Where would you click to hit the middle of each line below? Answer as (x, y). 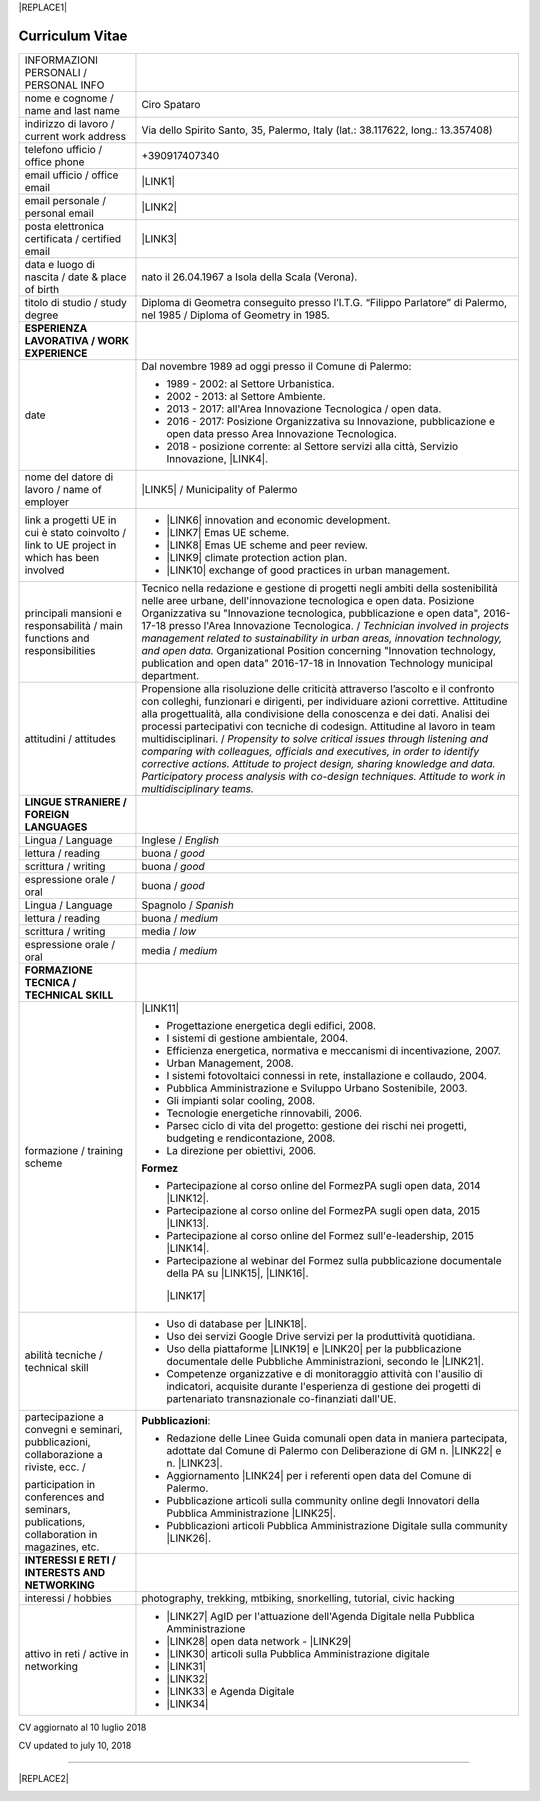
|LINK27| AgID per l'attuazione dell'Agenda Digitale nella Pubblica (320, 1616)
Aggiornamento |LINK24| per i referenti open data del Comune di (319, 1475)
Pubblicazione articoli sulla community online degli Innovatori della (323, 1500)
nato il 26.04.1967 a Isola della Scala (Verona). (249, 277)
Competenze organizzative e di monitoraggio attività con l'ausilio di (324, 1373)
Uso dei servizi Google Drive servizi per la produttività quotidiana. (321, 1336)
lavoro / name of (63, 489)
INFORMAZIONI (61, 60)
